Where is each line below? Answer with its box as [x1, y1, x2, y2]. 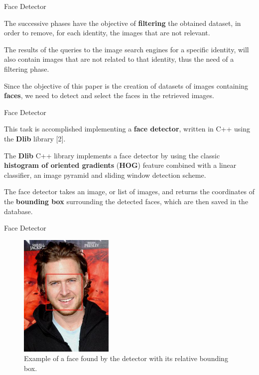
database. [4, 206, 33, 216]
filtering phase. [4, 63, 49, 74]
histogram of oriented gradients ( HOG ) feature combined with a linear [4, 160, 237, 170]
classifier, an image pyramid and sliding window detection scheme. [4, 169, 206, 180]
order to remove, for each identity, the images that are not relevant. [4, 27, 210, 38]
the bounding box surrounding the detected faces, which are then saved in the [4, 196, 249, 206]
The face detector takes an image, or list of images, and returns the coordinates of [4, 186, 255, 197]
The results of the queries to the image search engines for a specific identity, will [4, 44, 249, 54]
